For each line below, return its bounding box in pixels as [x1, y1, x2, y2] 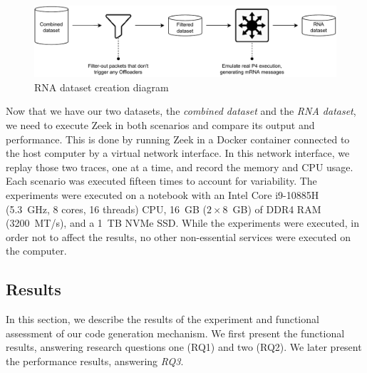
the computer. [6, 243, 67, 258]
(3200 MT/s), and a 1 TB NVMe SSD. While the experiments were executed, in [6, 215, 360, 230]
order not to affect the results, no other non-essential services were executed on [6, 229, 351, 244]
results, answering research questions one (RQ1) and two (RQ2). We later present [6, 339, 362, 354]
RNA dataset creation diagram [34, 79, 169, 94]
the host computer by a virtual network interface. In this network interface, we [6, 145, 350, 160]
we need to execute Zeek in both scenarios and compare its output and [6, 117, 315, 132]
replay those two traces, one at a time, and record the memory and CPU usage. [6, 159, 353, 174]
